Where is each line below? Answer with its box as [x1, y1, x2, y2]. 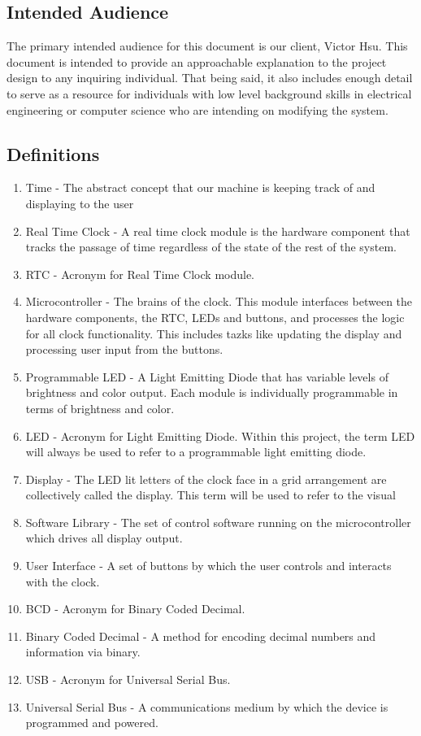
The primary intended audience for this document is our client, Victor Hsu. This [7, 37, 408, 54]
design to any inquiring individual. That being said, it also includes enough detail [7, 69, 413, 86]
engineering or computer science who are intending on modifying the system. [7, 101, 388, 118]
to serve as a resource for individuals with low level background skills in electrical [7, 85, 412, 102]
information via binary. [25, 643, 141, 660]
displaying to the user [25, 194, 134, 211]
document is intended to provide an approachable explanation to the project [7, 53, 387, 70]
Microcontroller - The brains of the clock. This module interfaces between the [25, 293, 413, 310]
